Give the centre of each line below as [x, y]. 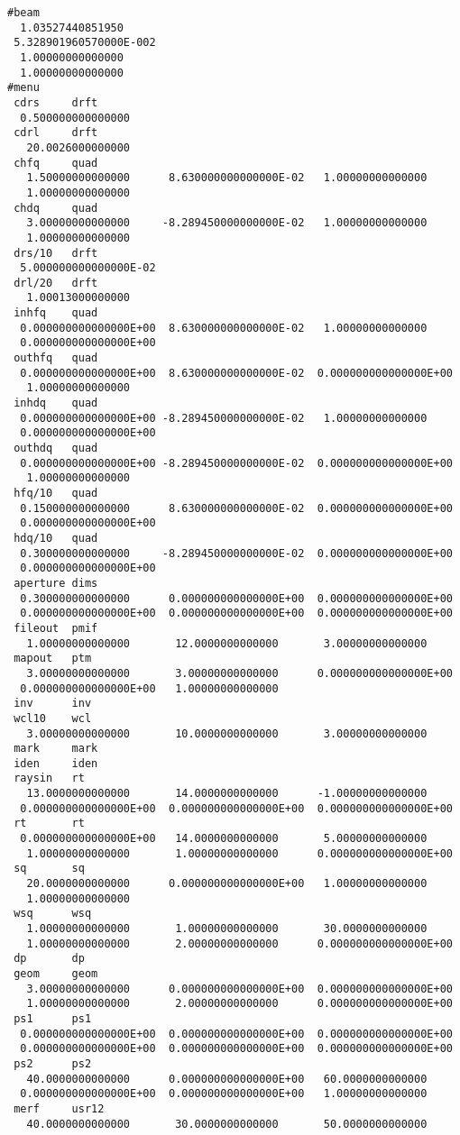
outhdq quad [56, 449]
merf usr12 [59, 1108]
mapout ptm [53, 659]
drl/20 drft [56, 283]
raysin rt [49, 778]
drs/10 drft [56, 253]
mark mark [56, 749]
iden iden [56, 763]
